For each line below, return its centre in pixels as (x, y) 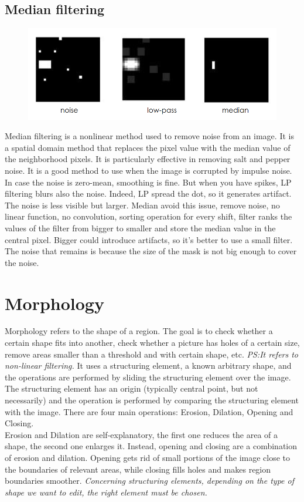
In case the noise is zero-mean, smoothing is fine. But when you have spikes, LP (148, 182)
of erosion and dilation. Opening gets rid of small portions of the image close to (148, 457)
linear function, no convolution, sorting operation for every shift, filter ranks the (148, 216)
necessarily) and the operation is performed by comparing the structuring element (152, 400)
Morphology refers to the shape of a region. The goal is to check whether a (139, 331)
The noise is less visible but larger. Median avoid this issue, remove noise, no (142, 205)
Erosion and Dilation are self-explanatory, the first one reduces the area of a (141, 434)
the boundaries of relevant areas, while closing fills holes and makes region (138, 469)
